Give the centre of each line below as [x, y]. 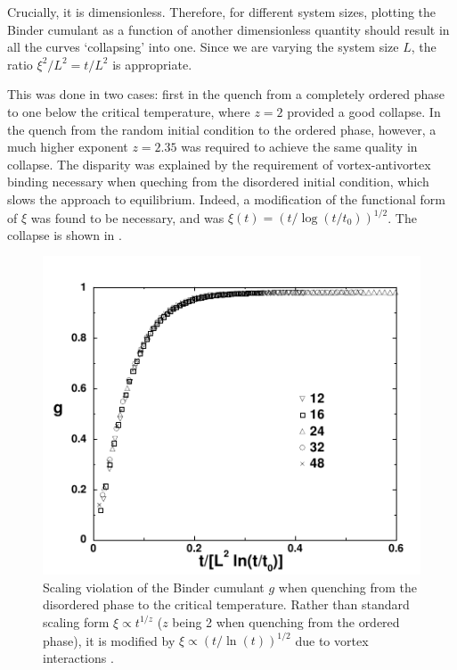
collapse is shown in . [65, 234]
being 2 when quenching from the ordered [286, 621]
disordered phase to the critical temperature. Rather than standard [226, 604]
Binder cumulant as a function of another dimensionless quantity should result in [228, 29]
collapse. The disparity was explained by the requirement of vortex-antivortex [219, 164]
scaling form [76, 621]
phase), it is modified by [109, 640]
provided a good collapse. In [364, 111]
